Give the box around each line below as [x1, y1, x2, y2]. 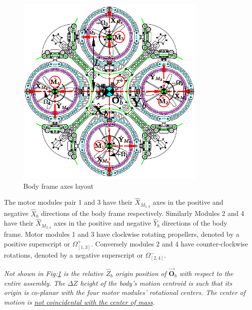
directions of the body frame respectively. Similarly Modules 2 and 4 [41, 208, 244, 218]
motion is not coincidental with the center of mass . [4, 296, 155, 307]
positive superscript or [4, 238, 70, 248]
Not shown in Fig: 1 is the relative [4, 268, 104, 278]
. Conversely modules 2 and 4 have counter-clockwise [91, 238, 248, 248]
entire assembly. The [4, 277, 65, 288]
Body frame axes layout [23, 180, 94, 191]
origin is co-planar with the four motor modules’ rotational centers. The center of [4, 287, 246, 297]
